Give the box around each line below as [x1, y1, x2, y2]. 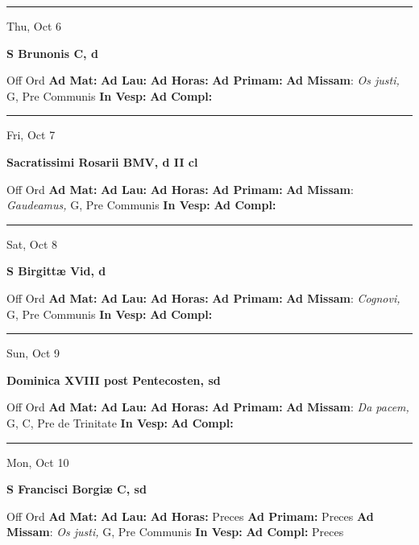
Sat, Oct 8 [6, 235, 57, 252]
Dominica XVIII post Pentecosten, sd [6, 371, 221, 388]
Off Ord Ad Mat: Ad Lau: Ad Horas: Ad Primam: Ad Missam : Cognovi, [6, 289, 400, 306]
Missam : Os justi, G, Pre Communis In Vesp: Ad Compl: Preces [6, 523, 344, 540]
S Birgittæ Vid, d [6, 262, 106, 279]
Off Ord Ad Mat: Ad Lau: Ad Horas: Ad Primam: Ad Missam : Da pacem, [6, 398, 409, 415]
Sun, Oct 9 [6, 345, 60, 361]
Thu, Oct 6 [6, 18, 62, 34]
